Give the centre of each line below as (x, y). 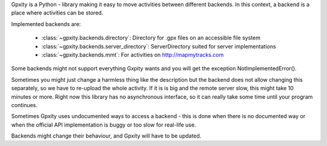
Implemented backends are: (46, 24)
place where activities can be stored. (57, 13)
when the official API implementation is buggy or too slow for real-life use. (104, 125)
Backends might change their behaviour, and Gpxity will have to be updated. (106, 136)
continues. (24, 105)
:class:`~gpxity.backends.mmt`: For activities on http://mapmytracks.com (133, 55)
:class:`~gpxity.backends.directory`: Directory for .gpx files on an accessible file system (151, 38)
